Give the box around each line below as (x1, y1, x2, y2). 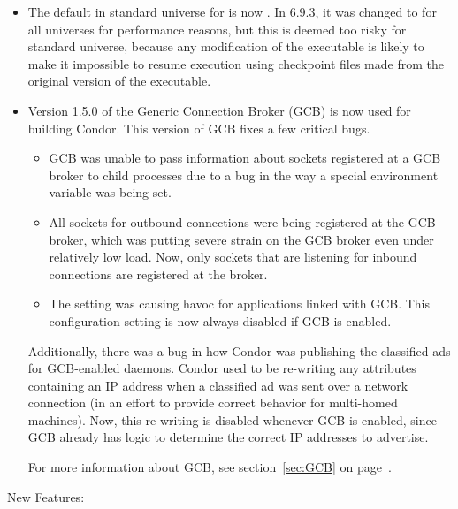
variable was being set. (49, 183, 172, 201)
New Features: (7, 487, 85, 505)
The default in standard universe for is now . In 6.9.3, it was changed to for (27, 3, 437, 20)
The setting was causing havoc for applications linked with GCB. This (49, 294, 431, 313)
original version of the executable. (27, 72, 211, 90)
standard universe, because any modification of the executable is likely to (27, 37, 424, 56)
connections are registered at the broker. (49, 264, 268, 283)
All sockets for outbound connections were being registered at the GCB (49, 212, 436, 231)
